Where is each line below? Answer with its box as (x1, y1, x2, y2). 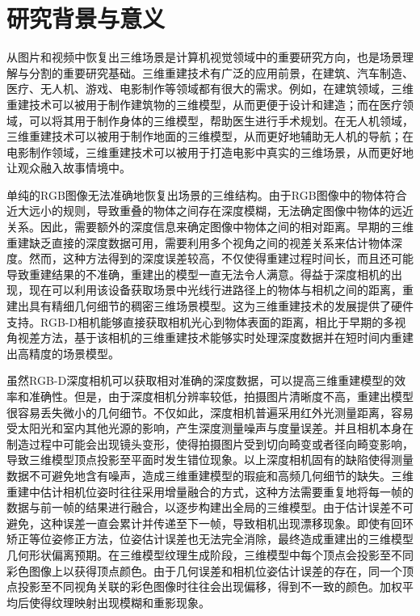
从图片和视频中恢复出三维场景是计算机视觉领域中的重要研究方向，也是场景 (6, 49, 402, 65)
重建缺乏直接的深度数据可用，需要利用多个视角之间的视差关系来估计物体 (6, 234, 391, 251)
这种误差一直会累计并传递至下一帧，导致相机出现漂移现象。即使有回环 (40, 514, 414, 531)
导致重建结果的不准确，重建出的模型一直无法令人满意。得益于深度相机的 (6, 265, 391, 282)
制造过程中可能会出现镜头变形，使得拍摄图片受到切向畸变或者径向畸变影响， (6, 435, 414, 452)
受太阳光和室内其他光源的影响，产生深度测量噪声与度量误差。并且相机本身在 (6, 420, 414, 437)
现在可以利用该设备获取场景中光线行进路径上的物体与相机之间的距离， (28, 281, 402, 298)
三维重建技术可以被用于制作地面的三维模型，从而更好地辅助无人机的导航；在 (6, 128, 414, 145)
